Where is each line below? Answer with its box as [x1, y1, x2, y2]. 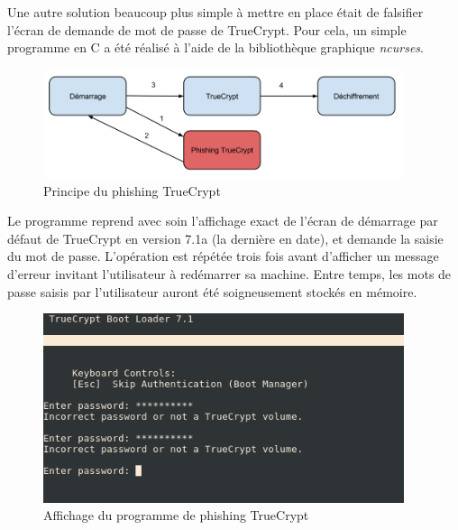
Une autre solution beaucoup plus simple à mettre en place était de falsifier [7, 3, 424, 21]
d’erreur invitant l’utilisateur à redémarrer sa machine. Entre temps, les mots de [7, 265, 452, 283]
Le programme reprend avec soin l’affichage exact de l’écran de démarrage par [7, 211, 438, 230]
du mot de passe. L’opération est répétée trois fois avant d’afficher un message [7, 246, 439, 265]
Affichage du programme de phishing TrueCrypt [43, 506, 309, 525]
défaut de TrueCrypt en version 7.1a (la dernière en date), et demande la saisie [7, 228, 444, 247]
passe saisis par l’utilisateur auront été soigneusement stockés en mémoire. [7, 282, 417, 301]
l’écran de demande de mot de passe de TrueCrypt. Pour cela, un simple [7, 20, 407, 39]
